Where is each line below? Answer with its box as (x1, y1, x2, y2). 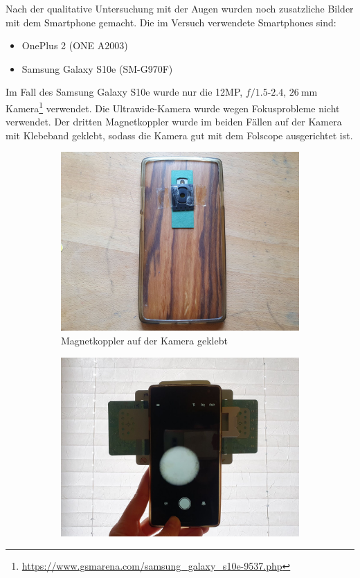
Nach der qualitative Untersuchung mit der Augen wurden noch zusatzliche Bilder (6, 1, 354, 15)
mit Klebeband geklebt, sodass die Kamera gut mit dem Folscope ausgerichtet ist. (6, 128, 353, 142)
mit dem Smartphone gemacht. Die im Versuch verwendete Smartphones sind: (6, 15, 336, 29)
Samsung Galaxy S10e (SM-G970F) (21, 61, 173, 76)
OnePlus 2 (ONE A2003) (21, 38, 128, 53)
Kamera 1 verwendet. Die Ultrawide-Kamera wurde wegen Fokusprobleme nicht (6, 98, 340, 115)
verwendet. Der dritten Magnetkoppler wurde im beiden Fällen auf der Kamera (6, 114, 342, 129)
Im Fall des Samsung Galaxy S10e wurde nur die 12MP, (6, 85, 243, 99)
